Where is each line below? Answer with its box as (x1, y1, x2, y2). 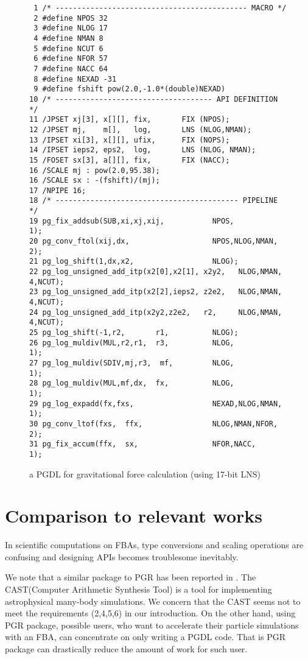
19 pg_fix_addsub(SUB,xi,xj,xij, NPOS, (29, 216, 234, 225)
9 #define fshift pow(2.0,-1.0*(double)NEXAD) (33, 85, 226, 94)
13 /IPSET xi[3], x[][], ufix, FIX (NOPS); (29, 135, 230, 144)
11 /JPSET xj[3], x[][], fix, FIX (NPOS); (29, 115, 230, 124)
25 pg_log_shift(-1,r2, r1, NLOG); (29, 328, 239, 337)
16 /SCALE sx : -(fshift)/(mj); (29, 176, 160, 185)
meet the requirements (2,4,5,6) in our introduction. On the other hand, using (5, 607, 296, 619)
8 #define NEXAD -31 (33, 74, 117, 83)
